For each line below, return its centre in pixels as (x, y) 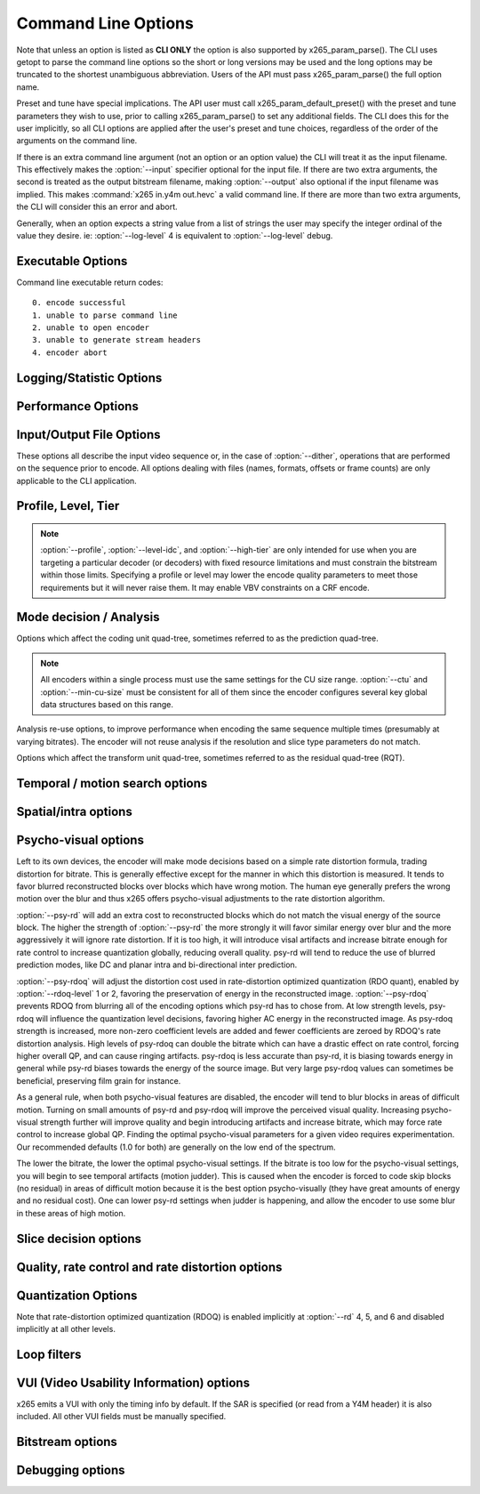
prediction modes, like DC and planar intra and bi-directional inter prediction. (157, 965)
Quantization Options (77, 1295)
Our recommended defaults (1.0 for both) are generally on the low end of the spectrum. (176, 1147)
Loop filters (49, 1354)
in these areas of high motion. (71, 1213)
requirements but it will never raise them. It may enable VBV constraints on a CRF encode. (205, 587)
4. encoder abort (70, 352)
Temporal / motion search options (112, 783)
